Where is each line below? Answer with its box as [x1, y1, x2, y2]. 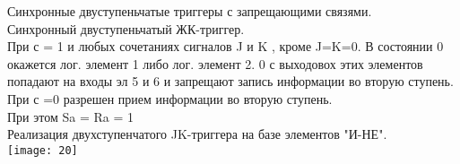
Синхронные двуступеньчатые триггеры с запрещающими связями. [7, 2, 372, 20]
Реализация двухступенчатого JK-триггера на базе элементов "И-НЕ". [7, 125, 387, 143]
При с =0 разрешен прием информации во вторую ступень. [7, 89, 333, 108]
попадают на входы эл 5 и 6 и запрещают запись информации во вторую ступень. [7, 72, 454, 91]
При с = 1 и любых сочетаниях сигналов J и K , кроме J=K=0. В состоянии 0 [7, 37, 444, 56]
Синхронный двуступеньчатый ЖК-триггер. [7, 19, 245, 38]
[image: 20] [7, 143, 78, 157]
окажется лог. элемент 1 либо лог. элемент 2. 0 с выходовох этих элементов [7, 54, 423, 73]
